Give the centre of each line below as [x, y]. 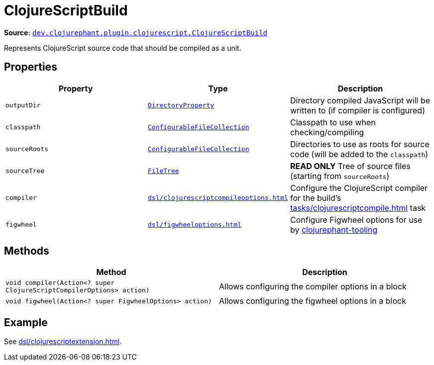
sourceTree [25, 171]
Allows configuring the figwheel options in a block [313, 301]
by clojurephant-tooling [334, 229]
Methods [27, 251]
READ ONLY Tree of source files [350, 166]
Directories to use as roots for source [360, 144]
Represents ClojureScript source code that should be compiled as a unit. [123, 48]
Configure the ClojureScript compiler [359, 188]
